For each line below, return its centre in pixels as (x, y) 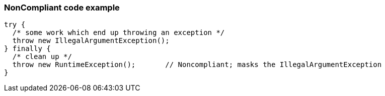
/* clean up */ (42, 57)
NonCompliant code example (62, 7)
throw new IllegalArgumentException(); (91, 41)
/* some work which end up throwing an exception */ (119, 33)
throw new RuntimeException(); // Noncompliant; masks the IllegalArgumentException (197, 65)
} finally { (27, 49)
